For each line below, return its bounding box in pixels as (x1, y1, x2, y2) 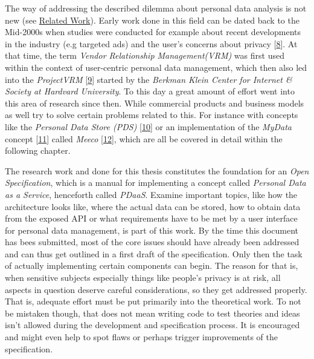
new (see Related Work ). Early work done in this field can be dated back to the (5, 13, 300, 26)
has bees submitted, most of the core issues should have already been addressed (5, 235, 300, 248)
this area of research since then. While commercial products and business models (5, 96, 304, 109)
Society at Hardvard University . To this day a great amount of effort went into (5, 85, 295, 97)
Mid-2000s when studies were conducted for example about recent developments (5, 25, 301, 38)
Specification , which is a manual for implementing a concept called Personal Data (5, 176, 306, 189)
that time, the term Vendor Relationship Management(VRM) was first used (5, 49, 284, 62)
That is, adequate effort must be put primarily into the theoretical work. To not (5, 295, 301, 308)
